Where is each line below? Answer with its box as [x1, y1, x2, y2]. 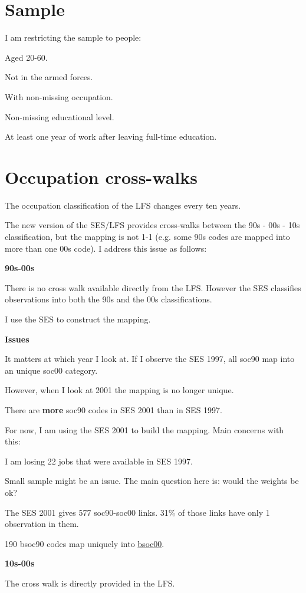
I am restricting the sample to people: [5, 31, 142, 44]
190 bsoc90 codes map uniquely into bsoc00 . [5, 537, 164, 549]
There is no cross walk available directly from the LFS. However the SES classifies [5, 281, 301, 294]
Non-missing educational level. [5, 110, 114, 123]
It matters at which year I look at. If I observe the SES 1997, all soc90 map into [5, 352, 295, 365]
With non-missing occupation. [5, 90, 113, 103]
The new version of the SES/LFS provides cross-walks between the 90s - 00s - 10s [5, 219, 300, 231]
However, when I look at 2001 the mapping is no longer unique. [5, 384, 234, 396]
